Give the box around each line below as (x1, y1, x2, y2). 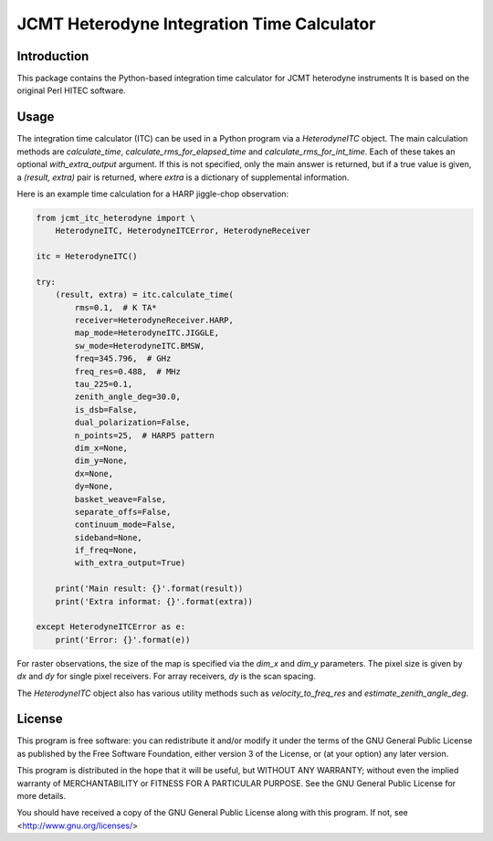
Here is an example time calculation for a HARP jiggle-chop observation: (16, 188, 289, 199)
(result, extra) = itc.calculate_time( (55, 289, 235, 300)
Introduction (16, 48, 89, 64)
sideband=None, (74, 532, 143, 542)
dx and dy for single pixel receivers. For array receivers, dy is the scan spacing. (16, 671, 317, 682)
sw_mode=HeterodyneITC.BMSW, (74, 341, 205, 351)
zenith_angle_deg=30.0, (74, 392, 182, 402)
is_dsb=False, (74, 405, 138, 415)
